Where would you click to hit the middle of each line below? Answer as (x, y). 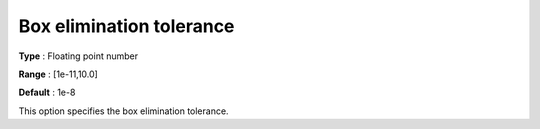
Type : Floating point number (78, 56)
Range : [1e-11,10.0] (58, 74)
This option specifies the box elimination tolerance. (123, 111)
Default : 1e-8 (47, 92)
